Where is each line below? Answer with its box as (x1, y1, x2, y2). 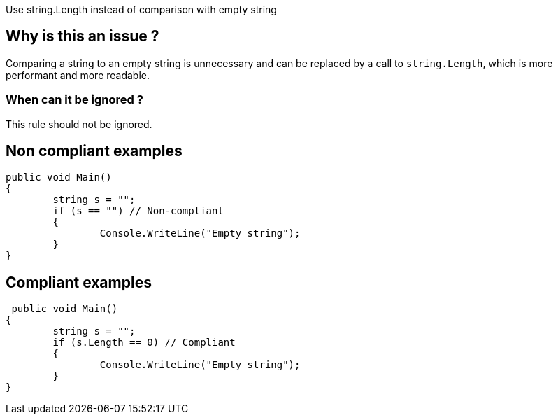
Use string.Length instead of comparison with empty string (6, 3, 277, 15)
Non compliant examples (6, 142, 183, 160)
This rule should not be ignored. (6, 118, 152, 130)
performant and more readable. (6, 69, 150, 81)
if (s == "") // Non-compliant (52, 205, 224, 217)
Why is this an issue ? (6, 27, 159, 45)
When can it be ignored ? (6, 92, 143, 107)
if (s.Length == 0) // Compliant (52, 337, 236, 349)
